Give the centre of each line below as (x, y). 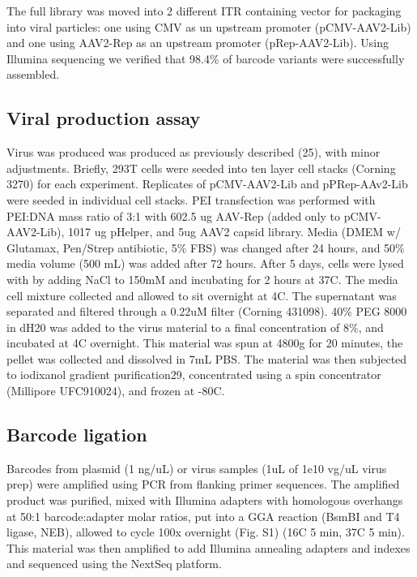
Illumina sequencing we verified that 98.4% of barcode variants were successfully (206, 58)
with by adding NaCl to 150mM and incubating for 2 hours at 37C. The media (202, 279)
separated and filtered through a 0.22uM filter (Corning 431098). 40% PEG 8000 (207, 311)
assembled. (33, 74)
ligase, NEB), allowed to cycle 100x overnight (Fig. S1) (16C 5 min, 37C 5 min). (206, 532)
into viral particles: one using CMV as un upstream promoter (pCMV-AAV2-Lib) (209, 26)
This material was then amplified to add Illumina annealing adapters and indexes (208, 547)
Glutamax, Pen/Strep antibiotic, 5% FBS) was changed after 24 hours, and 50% (206, 247)
